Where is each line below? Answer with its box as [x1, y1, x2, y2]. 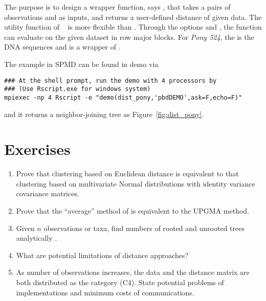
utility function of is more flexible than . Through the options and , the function [4, 21, 262, 32]
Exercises [4, 138, 71, 159]
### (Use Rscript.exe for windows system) [4, 85, 151, 93]
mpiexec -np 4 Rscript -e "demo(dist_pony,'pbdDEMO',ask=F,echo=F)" [4, 94, 242, 101]
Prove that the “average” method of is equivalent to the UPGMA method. [16, 205, 250, 216]
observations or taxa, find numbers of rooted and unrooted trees [43, 222, 245, 233]
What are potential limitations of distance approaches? [16, 249, 189, 260]
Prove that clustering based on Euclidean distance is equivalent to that [16, 168, 239, 179]
